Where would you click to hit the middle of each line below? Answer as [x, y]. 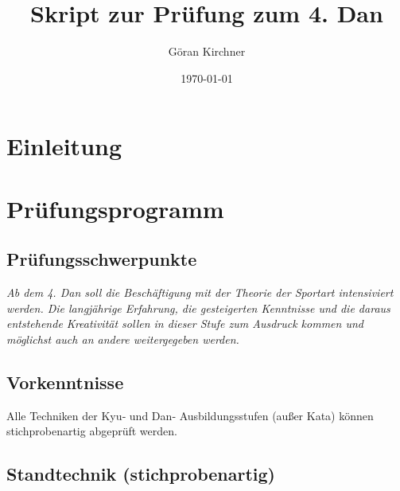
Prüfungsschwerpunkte [102, 259]
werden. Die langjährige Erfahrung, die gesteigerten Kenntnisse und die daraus [198, 308]
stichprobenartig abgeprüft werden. [92, 431]
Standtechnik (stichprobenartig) [141, 474]
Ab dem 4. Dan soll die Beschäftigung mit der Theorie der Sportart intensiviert [200, 292]
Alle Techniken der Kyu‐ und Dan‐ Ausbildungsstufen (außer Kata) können [190, 415]
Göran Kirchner [207, 51]
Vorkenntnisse [65, 382]
